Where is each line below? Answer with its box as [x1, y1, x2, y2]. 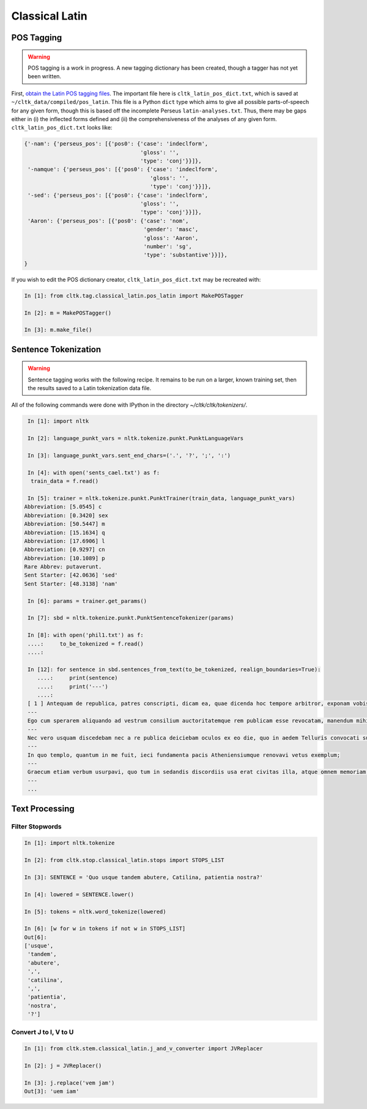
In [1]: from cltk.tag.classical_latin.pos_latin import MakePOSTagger [24, 292, 244, 299]
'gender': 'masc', [143, 226, 199, 233]
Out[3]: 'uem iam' [24, 1088, 80, 1095]
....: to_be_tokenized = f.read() [28, 640, 144, 647]
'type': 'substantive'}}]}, [143, 251, 228, 259]
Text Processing [11, 803, 75, 814]
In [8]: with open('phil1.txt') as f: [28, 632, 144, 639]
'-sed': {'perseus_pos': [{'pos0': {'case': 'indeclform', [28, 191, 209, 199]
